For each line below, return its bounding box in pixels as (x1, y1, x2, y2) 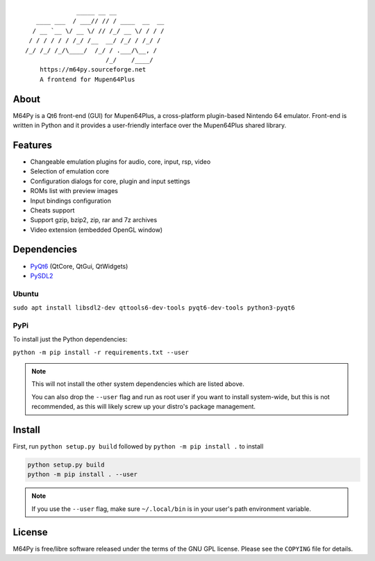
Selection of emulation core (30, 167, 109, 176)
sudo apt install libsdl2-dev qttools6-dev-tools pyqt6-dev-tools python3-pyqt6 (12, 304, 295, 312)
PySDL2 (30, 271, 53, 280)
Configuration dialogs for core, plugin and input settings (30, 177, 190, 185)
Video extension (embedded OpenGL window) (30, 226, 163, 234)
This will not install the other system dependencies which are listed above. (31, 380, 244, 388)
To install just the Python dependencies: (12, 335, 128, 344)
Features (12, 139, 52, 151)
